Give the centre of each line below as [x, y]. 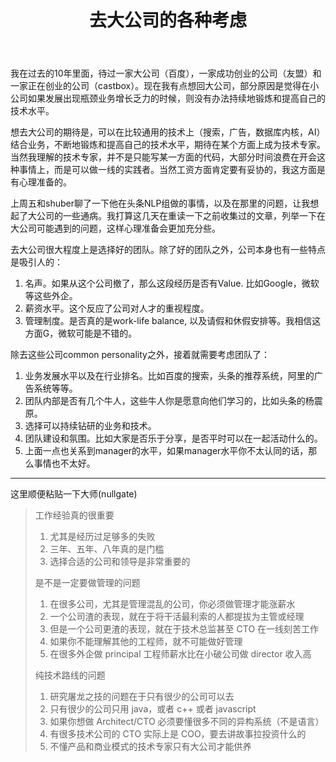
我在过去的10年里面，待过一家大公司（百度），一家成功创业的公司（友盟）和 [166, 73]
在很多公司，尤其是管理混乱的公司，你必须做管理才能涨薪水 [172, 604]
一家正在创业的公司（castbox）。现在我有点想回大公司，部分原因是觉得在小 [165, 86]
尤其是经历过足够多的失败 [102, 537]
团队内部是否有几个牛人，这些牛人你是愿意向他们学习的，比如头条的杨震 [173, 401]
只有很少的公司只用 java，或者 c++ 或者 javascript [153, 709]
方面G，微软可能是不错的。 [81, 333]
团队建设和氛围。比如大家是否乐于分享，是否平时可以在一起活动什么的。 [173, 438]
